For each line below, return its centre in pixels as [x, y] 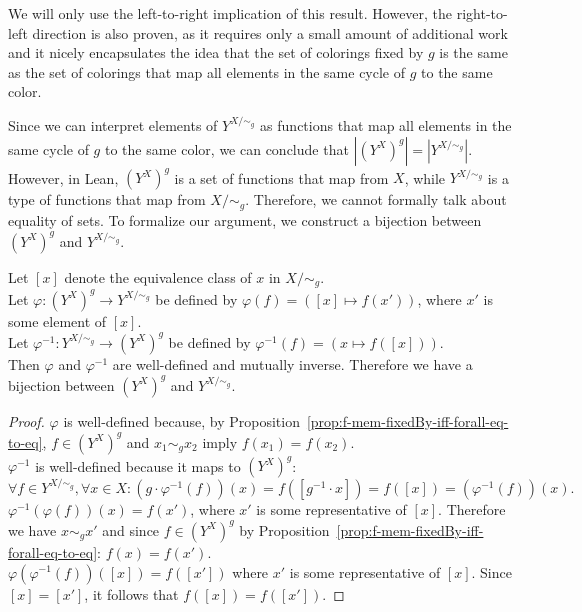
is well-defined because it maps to [138, 465]
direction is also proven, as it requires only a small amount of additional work [270, 32]
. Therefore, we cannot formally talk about [376, 199]
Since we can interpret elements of [113, 124]
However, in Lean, [63, 177]
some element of [57, 320]
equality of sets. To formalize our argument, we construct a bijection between [245, 219]
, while [425, 177]
